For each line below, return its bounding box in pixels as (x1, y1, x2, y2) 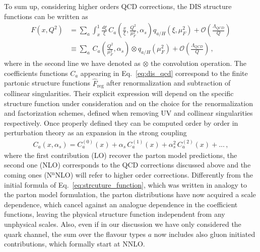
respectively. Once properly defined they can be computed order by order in (4, 117, 238, 128)
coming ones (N (4, 170, 52, 180)
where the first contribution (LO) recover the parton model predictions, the (4, 149, 237, 160)
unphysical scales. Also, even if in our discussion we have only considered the (4, 219, 241, 229)
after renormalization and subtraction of (106, 77, 231, 88)
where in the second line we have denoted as (4, 58, 141, 68)
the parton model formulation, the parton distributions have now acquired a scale (4, 189, 256, 200)
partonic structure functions (4, 77, 91, 88)
